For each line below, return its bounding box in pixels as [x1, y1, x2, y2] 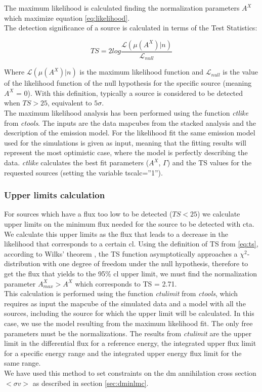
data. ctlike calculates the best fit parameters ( [4, 157, 149, 168]
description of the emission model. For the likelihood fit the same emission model [4, 127, 255, 138]
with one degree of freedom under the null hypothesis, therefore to [42, 258, 248, 269]
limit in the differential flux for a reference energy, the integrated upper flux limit [4, 338, 256, 348]
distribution [4, 258, 40, 269]
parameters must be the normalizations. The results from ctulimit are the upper [4, 328, 252, 338]
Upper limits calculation [4, 189, 105, 201]
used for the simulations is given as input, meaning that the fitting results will [4, 137, 246, 148]
